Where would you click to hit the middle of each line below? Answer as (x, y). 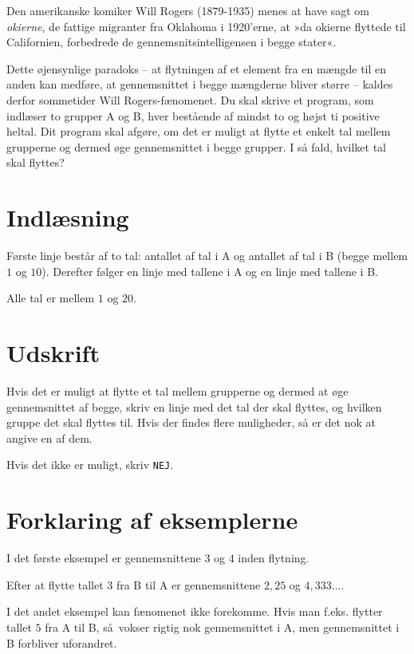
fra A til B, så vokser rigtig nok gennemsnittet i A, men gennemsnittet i (222, 626)
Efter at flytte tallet (55, 584)
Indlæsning (68, 217)
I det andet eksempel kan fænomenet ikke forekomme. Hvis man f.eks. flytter (195, 611)
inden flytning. (274, 558)
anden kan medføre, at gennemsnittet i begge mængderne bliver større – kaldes (200, 84)
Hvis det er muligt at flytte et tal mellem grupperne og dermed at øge (177, 390)
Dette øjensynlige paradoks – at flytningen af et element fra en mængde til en (197, 68)
